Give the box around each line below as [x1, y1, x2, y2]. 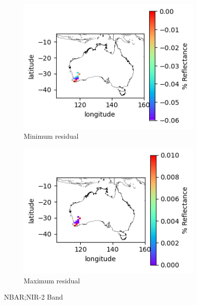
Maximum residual [24, 275, 80, 285]
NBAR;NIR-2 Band [4, 292, 63, 302]
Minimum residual [24, 130, 79, 141]
